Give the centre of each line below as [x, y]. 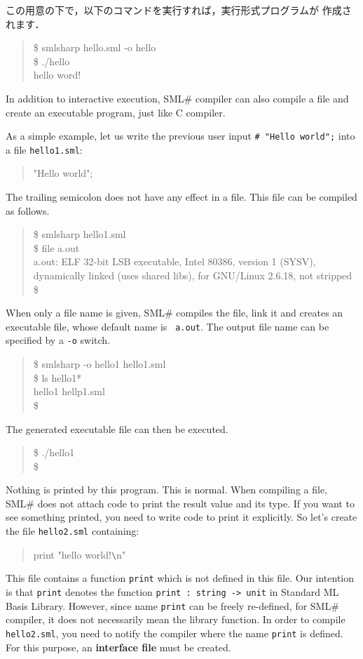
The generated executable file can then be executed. [117, 428]
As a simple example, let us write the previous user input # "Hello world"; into [180, 136]
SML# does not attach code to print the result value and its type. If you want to [180, 503]
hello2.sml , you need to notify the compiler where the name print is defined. [174, 633]
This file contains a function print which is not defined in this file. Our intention [180, 578]
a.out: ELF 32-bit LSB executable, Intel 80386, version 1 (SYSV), [174, 261]
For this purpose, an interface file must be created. [118, 647]
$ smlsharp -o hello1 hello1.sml [100, 364]
